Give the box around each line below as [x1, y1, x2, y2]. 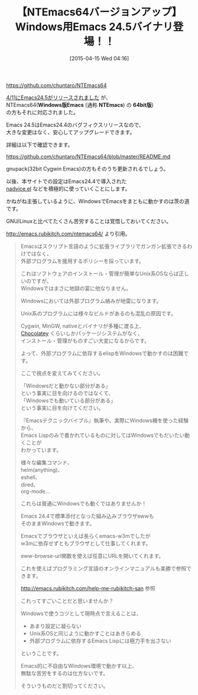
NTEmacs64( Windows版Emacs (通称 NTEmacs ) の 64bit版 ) [6, 101, 154, 108]
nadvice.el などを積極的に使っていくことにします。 [6, 185, 131, 192]
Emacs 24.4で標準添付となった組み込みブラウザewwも [20, 512, 155, 520]
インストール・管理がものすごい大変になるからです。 [20, 337, 150, 344]
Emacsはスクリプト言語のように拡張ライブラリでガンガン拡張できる [20, 243, 187, 250]
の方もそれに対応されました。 [6, 109, 79, 116]
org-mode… [20, 488, 50, 495]
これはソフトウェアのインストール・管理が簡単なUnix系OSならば [20, 270, 179, 277]
